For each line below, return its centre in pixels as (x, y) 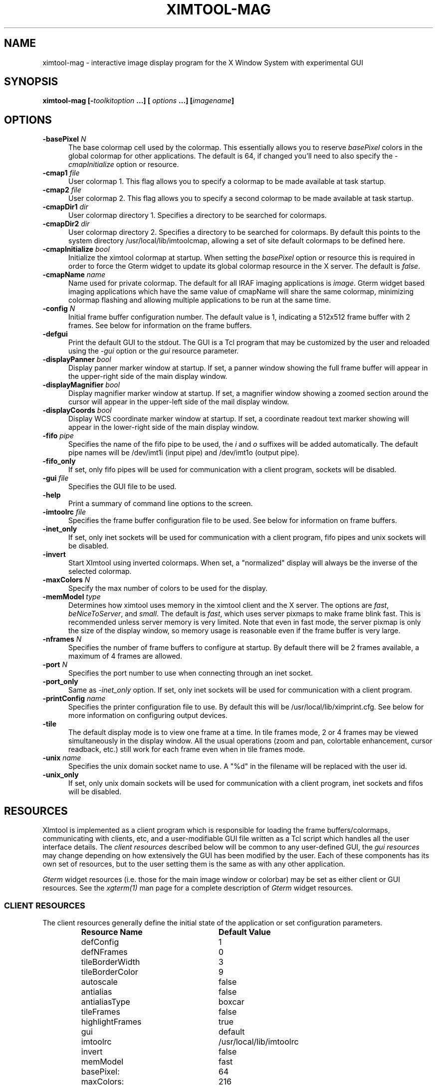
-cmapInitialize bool (76, 249)
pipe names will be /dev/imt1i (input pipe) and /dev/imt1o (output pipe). (184, 453)
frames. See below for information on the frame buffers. (160, 326)
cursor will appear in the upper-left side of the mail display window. (179, 402)
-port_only (60, 682)
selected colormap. (100, 571)
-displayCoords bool (77, 410)
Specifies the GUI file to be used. (122, 487)
